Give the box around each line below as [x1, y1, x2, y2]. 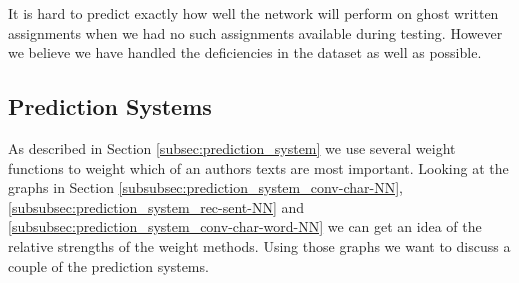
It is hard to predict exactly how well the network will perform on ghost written [8, 3, 499, 23]
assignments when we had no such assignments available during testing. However [8, 22, 503, 43]
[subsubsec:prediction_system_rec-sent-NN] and [8, 196, 305, 217]
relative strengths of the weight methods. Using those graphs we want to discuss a [8, 235, 511, 256]
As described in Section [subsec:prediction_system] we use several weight [8, 137, 456, 158]
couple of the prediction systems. [8, 255, 209, 276]
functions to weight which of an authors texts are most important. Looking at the [8, 157, 509, 178]
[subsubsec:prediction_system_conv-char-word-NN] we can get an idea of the [8, 216, 482, 237]
